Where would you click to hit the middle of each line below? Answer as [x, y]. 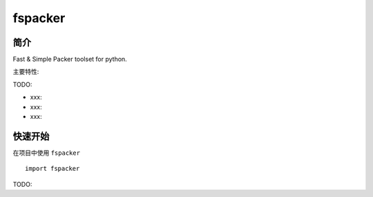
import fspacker [52, 169]
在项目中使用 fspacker [47, 153]
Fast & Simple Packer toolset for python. [70, 59]
